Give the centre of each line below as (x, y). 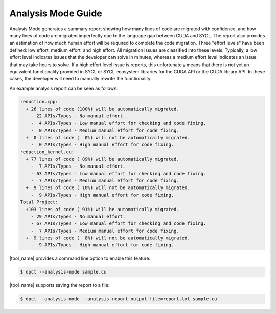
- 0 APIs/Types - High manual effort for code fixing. (102, 145)
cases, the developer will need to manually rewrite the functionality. (80, 79)
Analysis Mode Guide (56, 13)
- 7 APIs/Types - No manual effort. (78, 166)
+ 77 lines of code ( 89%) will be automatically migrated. (102, 159)
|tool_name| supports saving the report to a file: (60, 285)
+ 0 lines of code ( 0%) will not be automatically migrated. (108, 138)
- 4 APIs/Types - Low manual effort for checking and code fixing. (119, 123)
